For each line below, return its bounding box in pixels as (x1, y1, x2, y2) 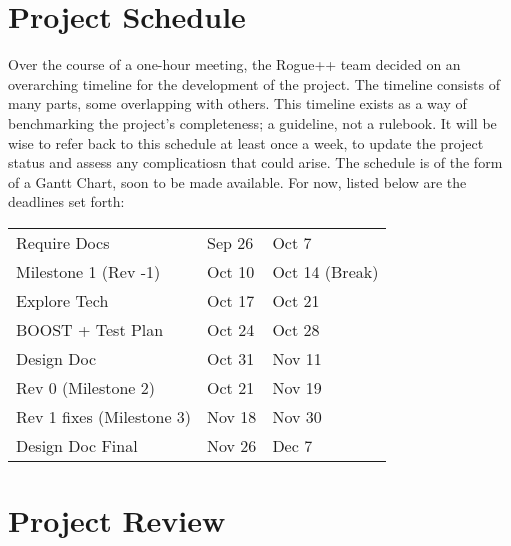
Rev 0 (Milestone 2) (16, 375, 155, 399)
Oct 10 (207, 259, 255, 283)
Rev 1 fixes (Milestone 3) (16, 404, 192, 428)
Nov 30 (272, 404, 322, 428)
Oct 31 (207, 346, 255, 370)
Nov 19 (272, 375, 322, 399)
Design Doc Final (16, 433, 138, 457)
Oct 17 (207, 288, 255, 312)
